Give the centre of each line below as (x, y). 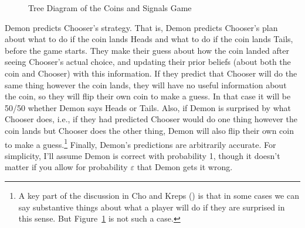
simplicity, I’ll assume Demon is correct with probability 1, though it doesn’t (143, 155)
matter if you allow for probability (66, 167)
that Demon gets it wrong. (185, 167)
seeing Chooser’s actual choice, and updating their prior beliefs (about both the (148, 62)
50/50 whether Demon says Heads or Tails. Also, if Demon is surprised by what (148, 107)
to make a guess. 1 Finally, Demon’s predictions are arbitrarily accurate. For (140, 143)
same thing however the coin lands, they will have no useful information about (146, 84)
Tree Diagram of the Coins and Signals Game (110, 8)
